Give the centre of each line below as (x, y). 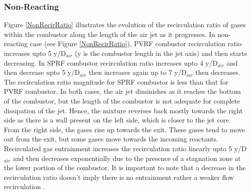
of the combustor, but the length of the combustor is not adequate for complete (122, 100)
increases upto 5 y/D (35, 53)
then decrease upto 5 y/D (42, 72)
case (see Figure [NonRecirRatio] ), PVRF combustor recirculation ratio (136, 44)
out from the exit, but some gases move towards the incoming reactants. (111, 139)
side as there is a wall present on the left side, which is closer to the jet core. (118, 120)
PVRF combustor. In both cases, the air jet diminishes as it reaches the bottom (122, 91)
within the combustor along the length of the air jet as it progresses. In (110, 34)
